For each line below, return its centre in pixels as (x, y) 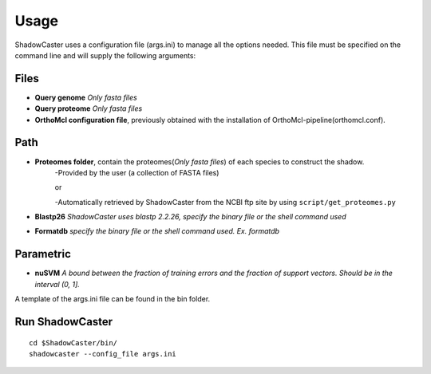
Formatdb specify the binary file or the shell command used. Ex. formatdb (157, 231)
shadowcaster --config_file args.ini (103, 354)
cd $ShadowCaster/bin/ (73, 343)
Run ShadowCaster (64, 322)
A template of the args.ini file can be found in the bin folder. (113, 299)
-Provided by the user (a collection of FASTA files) (137, 172)
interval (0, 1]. (57, 284)
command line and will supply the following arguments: (105, 55)
